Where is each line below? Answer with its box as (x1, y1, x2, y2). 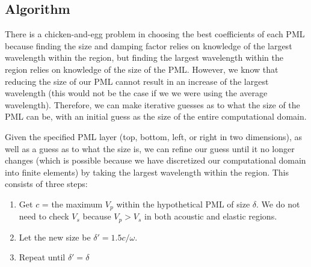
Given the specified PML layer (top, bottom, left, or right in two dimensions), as (5, 130, 303, 143)
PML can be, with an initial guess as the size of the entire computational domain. (5, 110, 307, 123)
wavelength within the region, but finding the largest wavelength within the (5, 51, 283, 64)
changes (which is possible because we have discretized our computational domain (5, 154, 306, 167)
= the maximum (42, 197, 103, 210)
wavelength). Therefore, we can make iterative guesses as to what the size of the (5, 98, 300, 111)
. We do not (256, 197, 300, 210)
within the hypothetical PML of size (116, 197, 250, 210)
